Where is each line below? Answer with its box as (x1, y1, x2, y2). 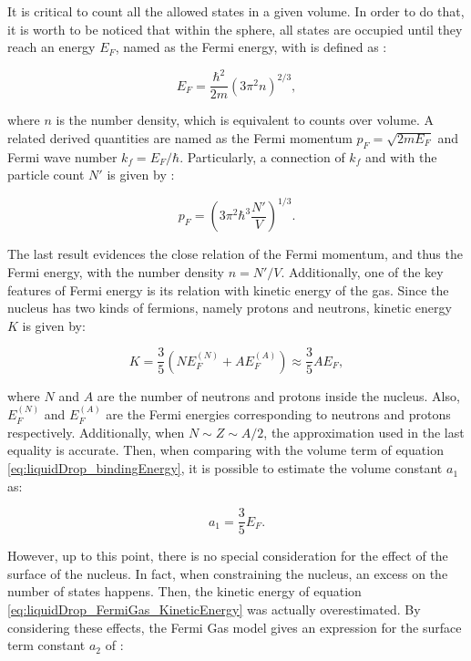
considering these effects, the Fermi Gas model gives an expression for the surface (7, 617, 462, 636)
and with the (364, 147, 437, 166)
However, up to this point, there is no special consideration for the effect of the (7, 546, 448, 565)
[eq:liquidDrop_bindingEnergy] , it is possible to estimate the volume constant (7, 459, 443, 478)
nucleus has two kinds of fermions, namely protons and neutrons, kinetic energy (7, 298, 452, 317)
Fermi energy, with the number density (7, 263, 225, 282)
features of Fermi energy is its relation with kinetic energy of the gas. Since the (7, 280, 449, 299)
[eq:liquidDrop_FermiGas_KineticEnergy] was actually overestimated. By (7, 600, 421, 619)
